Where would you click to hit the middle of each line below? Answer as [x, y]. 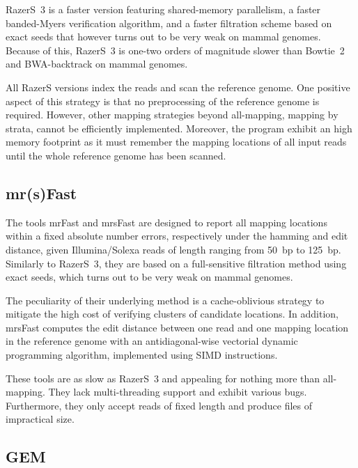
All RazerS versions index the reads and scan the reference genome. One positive [178, 87]
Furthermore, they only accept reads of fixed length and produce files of [159, 405]
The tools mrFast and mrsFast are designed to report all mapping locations [166, 222]
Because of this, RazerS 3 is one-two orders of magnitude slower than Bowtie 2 [175, 50]
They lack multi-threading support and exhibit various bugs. [178, 392]
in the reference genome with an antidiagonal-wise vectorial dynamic [152, 341]
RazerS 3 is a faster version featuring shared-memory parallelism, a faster [163, 9]
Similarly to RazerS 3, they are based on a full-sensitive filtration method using [176, 263]
